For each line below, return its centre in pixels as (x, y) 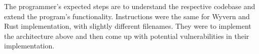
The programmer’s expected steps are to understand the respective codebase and (130, 6)
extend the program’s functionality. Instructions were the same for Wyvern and (127, 16)
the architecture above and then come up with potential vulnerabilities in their (127, 36)
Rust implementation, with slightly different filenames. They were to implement (128, 26)
